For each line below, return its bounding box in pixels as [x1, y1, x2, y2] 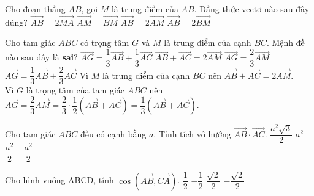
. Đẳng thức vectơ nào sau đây [194, 2, 310, 15]
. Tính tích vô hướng [153, 127, 231, 140]
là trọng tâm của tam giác [26, 84, 124, 96]
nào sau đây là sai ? [5, 51, 78, 64]
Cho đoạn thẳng [5, 2, 66, 15]
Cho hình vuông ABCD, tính [5, 173, 114, 186]
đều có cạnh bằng [80, 127, 147, 140]
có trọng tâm [80, 36, 129, 49]
